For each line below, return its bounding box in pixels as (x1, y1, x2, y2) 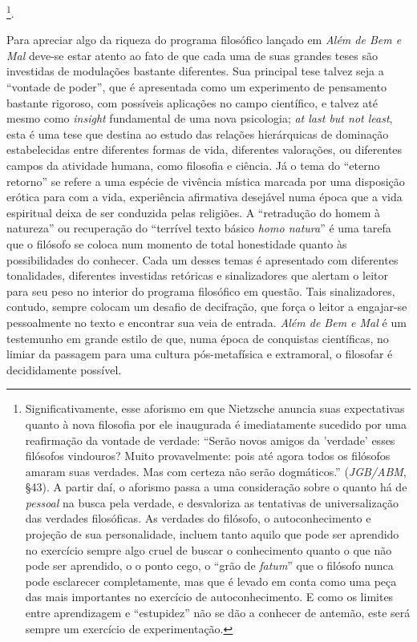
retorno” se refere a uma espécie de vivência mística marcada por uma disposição (6, 172, 405, 189)
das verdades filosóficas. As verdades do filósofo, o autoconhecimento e (25, 510, 371, 527)
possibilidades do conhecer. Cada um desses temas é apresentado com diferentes (6, 251, 399, 268)
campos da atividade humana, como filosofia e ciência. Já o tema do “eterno (6, 157, 380, 173)
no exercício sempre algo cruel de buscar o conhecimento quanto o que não (25, 541, 392, 558)
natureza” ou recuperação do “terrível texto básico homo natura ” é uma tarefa (6, 220, 391, 236)
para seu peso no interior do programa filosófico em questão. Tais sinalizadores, (6, 282, 395, 299)
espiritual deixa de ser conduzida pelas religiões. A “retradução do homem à (6, 204, 380, 220)
